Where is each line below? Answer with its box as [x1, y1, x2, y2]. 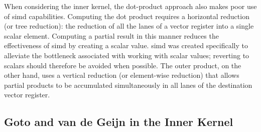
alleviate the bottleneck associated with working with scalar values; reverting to [4, 50, 249, 60]
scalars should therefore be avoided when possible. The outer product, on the [4, 60, 241, 70]
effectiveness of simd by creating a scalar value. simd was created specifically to [4, 40, 248, 51]
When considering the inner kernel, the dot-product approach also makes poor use [4, 1, 257, 11]
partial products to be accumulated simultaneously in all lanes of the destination [4, 79, 252, 90]
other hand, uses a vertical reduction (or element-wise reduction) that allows [4, 70, 239, 80]
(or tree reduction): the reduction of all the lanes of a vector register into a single [4, 21, 254, 31]
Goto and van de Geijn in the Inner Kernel [4, 114, 233, 129]
